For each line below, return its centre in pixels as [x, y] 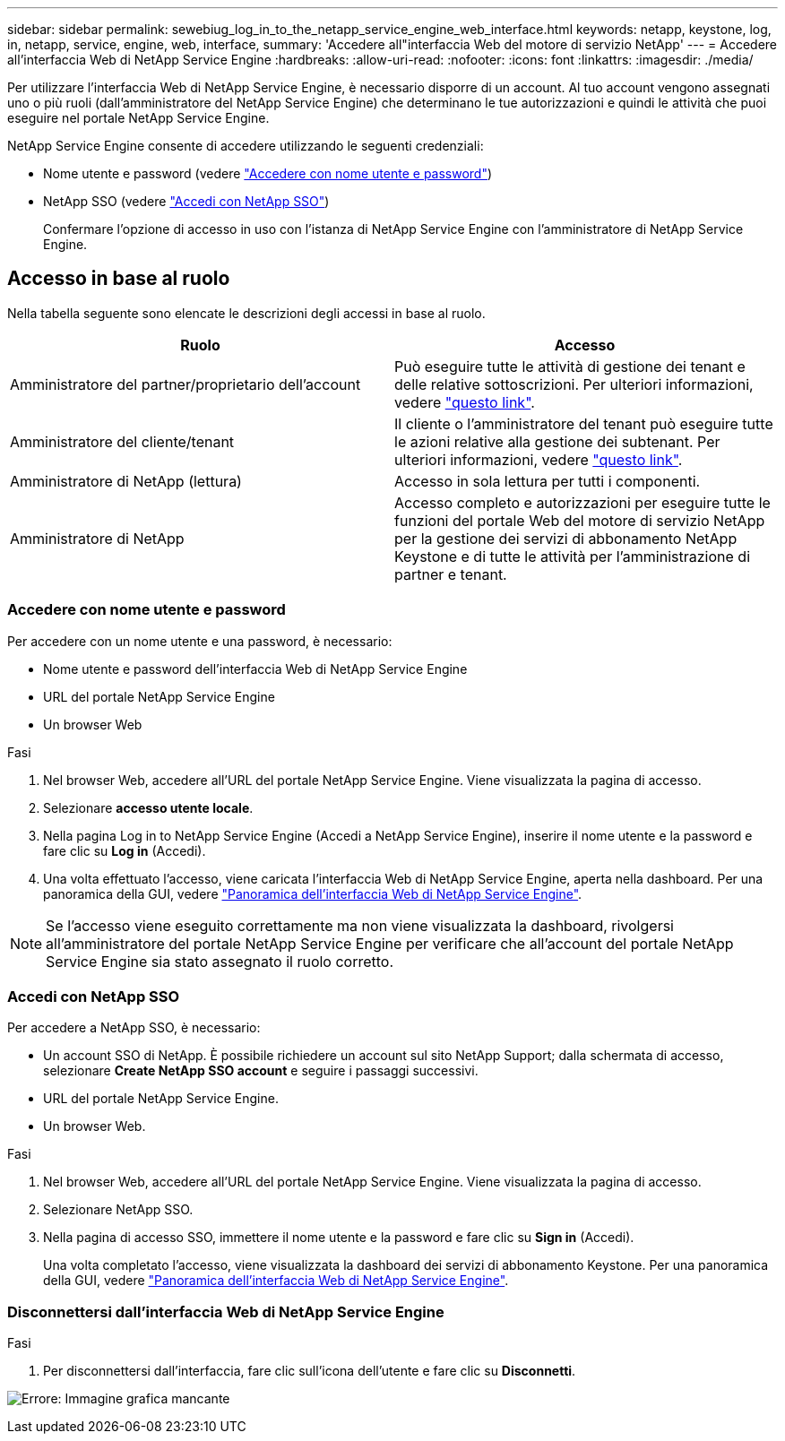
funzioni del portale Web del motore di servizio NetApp [580, 520]
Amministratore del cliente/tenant [122, 441]
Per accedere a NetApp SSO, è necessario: [134, 1028]
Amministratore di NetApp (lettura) [126, 481]
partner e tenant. [451, 574]
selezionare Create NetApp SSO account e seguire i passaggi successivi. [261, 1071]
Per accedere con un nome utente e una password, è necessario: [200, 641]
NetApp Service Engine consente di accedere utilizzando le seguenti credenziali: [246, 146]
